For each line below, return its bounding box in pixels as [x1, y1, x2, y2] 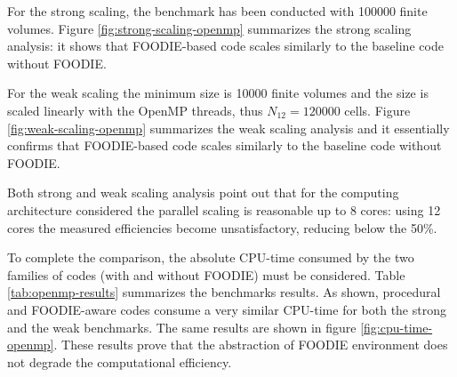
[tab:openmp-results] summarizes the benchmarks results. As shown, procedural [7, 283, 441, 301]
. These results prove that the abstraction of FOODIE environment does [53, 335, 448, 354]
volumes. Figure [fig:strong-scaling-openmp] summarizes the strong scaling [7, 19, 412, 37]
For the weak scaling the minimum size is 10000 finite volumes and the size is [7, 84, 429, 102]
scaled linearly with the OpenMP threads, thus [7, 100, 263, 119]
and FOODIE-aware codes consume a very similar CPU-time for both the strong [7, 300, 446, 318]
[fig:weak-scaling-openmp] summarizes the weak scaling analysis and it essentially [7, 118, 450, 137]
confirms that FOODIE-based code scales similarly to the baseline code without [7, 136, 442, 155]
